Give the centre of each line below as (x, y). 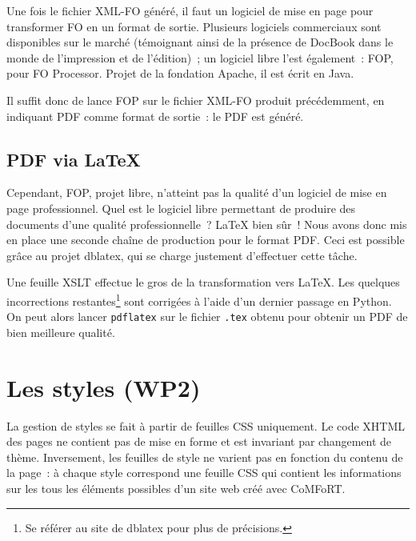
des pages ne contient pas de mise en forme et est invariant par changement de (199, 441)
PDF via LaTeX (74, 159)
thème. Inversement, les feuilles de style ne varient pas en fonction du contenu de (205, 457)
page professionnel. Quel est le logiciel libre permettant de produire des (181, 208)
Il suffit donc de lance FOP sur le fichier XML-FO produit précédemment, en (196, 100)
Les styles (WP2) (104, 387)
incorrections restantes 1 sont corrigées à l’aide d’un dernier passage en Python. (199, 299)
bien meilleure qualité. (61, 332)
